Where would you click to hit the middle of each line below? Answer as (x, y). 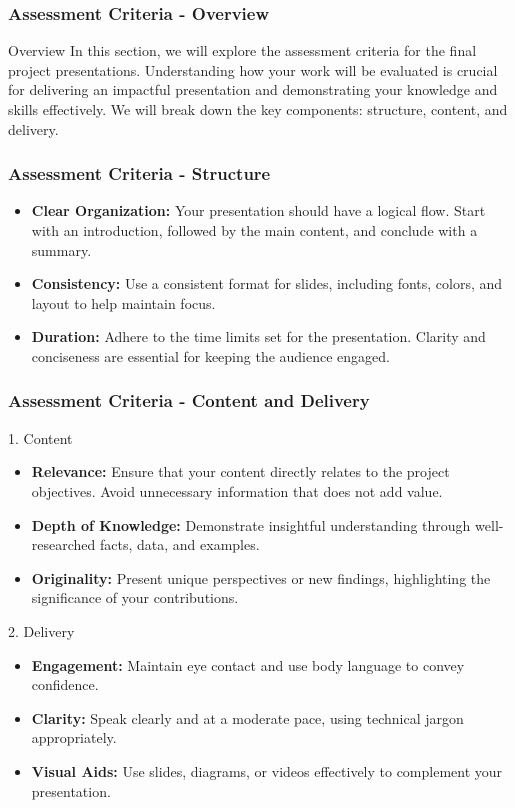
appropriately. (74, 737)
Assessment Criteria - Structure (139, 173)
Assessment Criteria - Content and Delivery (189, 400)
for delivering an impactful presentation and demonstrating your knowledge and (253, 89)
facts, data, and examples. (179, 544)
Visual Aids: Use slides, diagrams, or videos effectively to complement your (267, 770)
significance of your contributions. (135, 597)
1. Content (40, 437)
